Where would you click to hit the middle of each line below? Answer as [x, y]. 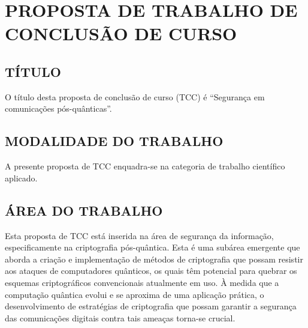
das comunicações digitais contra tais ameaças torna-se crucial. [120, 317]
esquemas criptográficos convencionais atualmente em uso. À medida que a [142, 282]
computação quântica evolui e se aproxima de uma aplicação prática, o [135, 294]
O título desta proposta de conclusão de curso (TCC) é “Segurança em [135, 96]
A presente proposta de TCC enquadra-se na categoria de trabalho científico [145, 166]
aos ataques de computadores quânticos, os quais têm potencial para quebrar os [151, 271]
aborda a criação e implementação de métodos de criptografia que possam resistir [154, 259]
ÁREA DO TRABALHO [84, 210]
